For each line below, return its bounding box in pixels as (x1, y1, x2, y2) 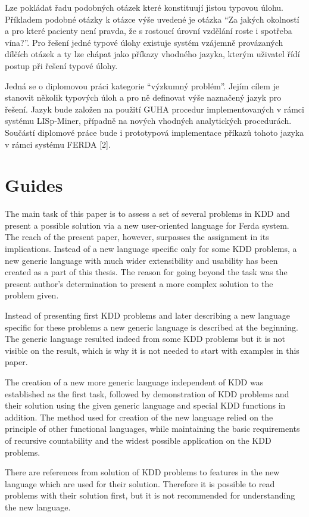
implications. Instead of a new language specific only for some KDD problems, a (5, 242, 297, 255)
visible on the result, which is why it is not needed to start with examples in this (5, 344, 299, 356)
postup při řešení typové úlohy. (5, 59, 118, 71)
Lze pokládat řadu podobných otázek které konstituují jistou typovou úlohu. (5, 1, 283, 13)
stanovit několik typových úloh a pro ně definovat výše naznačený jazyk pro (5, 91, 282, 104)
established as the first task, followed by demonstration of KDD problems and (5, 387, 289, 400)
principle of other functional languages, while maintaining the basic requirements (5, 422, 300, 435)
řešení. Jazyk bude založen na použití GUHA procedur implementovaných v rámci (5, 102, 304, 115)
